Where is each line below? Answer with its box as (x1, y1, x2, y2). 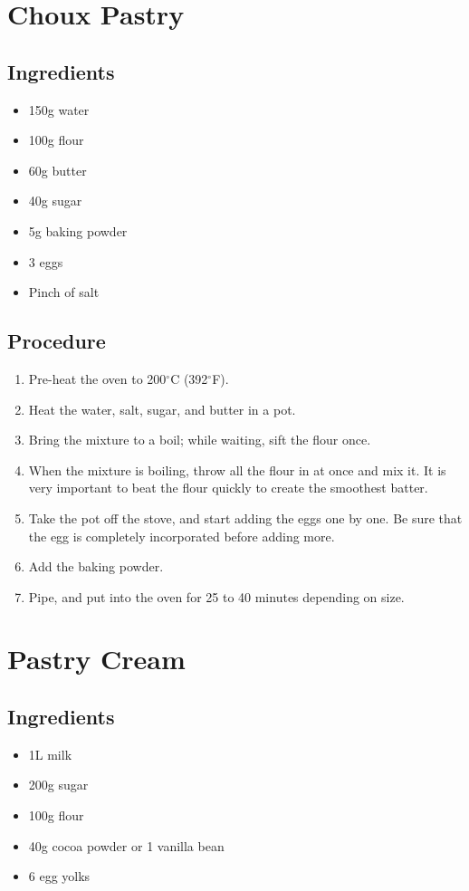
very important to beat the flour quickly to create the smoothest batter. (28, 478, 428, 497)
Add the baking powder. (28, 557, 164, 576)
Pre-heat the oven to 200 (28, 369, 167, 388)
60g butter (28, 160, 87, 179)
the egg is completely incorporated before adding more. (28, 526, 335, 545)
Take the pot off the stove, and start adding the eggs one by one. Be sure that (28, 508, 463, 527)
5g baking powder (28, 221, 128, 240)
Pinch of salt (28, 283, 100, 302)
